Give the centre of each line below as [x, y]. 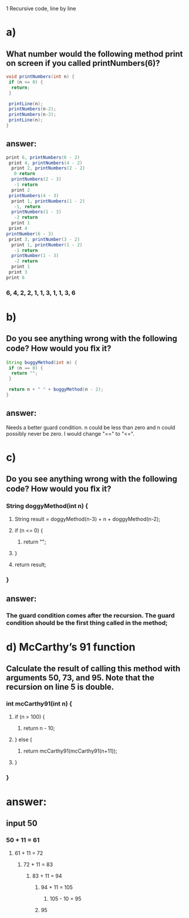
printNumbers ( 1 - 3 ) [36, 212]
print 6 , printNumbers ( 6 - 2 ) [43, 157]
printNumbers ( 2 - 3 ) [36, 179]
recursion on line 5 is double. [60, 687]
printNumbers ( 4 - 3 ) [34, 196]
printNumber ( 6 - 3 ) [30, 234]
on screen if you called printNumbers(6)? [83, 63]
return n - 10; [39, 728]
